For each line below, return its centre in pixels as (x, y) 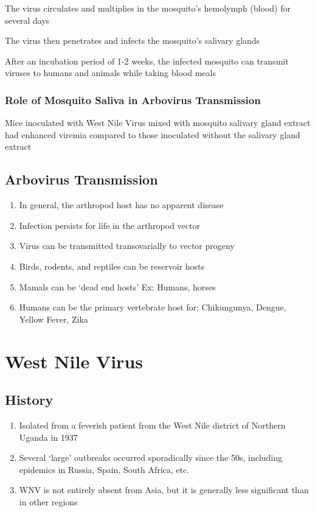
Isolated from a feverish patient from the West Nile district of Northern (152, 425)
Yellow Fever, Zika (54, 319)
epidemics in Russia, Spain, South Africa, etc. (104, 469)
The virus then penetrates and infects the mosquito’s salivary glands (133, 40)
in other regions (48, 501)
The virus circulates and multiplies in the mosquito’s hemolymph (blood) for (148, 8)
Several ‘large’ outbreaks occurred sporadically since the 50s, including (151, 458)
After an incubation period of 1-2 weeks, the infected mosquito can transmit (147, 61)
